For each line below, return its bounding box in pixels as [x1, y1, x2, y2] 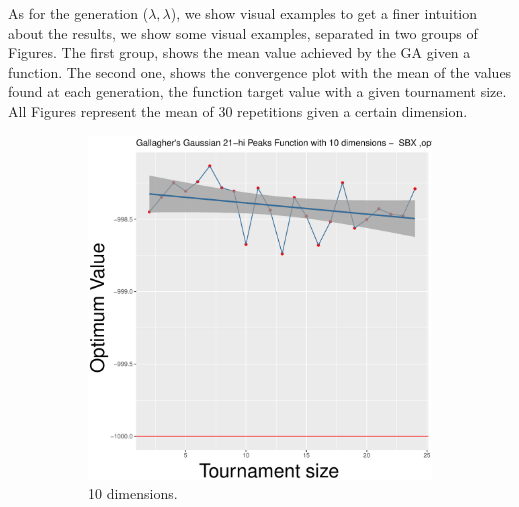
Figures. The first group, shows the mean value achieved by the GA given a [8, 42, 471, 63]
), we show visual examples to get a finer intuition [170, 3, 478, 23]
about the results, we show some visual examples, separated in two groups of [8, 22, 478, 43]
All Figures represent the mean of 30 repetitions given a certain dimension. [8, 100, 468, 121]
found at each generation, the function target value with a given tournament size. [8, 81, 507, 102]
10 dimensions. [88, 483, 178, 504]
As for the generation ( [8, 3, 149, 23]
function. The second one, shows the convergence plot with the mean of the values [8, 61, 512, 82]
